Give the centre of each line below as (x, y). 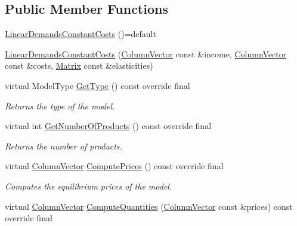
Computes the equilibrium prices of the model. (89, 186)
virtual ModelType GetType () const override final (98, 85)
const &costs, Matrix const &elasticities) (79, 65)
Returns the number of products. (64, 146)
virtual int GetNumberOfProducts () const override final (108, 126)
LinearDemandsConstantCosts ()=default (81, 34)
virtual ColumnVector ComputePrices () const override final (114, 166)
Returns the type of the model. (60, 106)
